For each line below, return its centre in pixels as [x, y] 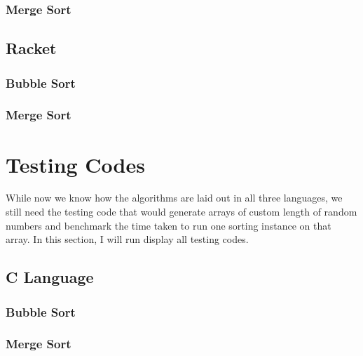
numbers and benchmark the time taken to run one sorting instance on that [169, 225]
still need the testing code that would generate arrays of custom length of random [181, 212]
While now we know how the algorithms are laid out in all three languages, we [174, 198]
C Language [50, 277]
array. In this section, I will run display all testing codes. [127, 239]
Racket [31, 48]
